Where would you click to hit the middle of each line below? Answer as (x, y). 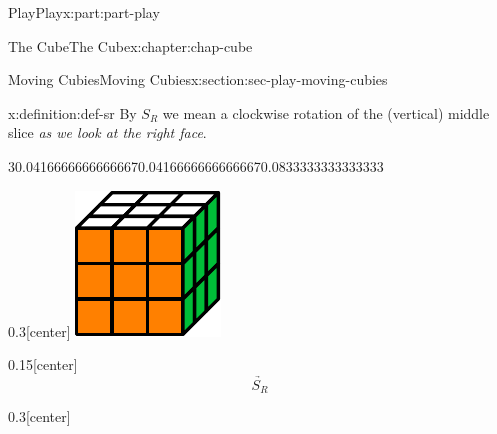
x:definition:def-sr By (72, 112)
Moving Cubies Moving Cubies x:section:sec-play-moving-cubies (198, 79)
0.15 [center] (43, 364)
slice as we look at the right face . (107, 132)
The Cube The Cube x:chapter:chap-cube (130, 45)
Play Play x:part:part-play (84, 12)
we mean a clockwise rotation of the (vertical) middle (326, 112)
